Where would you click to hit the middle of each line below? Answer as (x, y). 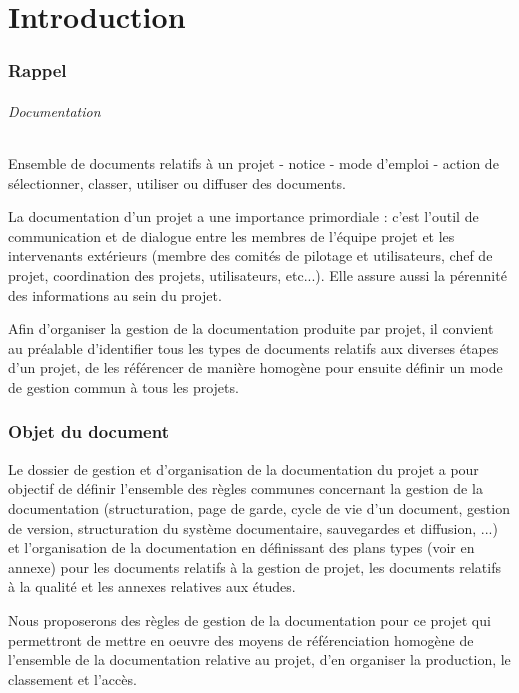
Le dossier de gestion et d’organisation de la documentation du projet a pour (243, 468)
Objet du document (88, 431)
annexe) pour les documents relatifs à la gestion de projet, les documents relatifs (255, 566)
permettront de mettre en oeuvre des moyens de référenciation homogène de (241, 639)
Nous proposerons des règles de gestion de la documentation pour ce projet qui (249, 619)
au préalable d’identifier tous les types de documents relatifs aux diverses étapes (253, 347)
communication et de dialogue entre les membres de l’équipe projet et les (231, 235)
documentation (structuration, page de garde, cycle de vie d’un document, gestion (259, 507)
